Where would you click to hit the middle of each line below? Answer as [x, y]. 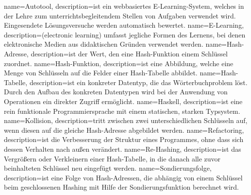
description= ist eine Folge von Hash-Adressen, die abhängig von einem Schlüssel [123, 177]
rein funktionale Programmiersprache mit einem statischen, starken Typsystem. [122, 111]
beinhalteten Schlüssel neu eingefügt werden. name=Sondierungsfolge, [108, 168]
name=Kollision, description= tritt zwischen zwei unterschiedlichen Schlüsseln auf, [126, 120]
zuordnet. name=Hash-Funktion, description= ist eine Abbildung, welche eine [119, 63]
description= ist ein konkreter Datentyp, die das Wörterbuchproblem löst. [138, 82]
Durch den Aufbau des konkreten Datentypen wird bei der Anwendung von [116, 92]
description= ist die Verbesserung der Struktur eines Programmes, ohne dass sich [124, 139]
